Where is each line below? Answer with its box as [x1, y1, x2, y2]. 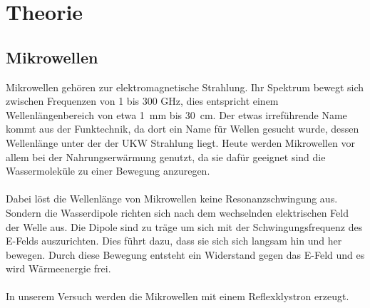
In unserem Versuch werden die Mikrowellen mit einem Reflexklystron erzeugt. [6, 289, 349, 304]
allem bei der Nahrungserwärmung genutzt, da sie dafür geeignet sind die [6, 149, 326, 164]
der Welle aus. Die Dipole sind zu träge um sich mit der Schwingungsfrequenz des [6, 219, 363, 234]
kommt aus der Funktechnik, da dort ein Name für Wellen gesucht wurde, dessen [6, 121, 359, 136]
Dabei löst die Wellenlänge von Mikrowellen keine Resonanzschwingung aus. [6, 191, 338, 206]
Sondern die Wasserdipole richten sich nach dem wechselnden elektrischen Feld [6, 205, 349, 220]
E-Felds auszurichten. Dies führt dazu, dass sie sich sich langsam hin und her [6, 233, 342, 248]
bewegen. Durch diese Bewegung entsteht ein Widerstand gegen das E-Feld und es [6, 247, 365, 262]
